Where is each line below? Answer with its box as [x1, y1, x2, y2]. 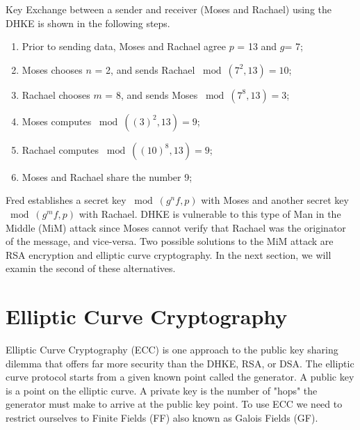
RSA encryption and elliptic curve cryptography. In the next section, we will [6, 247, 332, 262]
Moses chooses [22, 62, 83, 77]
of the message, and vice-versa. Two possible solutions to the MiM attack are [6, 234, 334, 248]
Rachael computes [22, 142, 99, 157]
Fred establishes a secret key [6, 193, 126, 207]
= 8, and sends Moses [105, 87, 198, 102]
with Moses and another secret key [201, 193, 349, 207]
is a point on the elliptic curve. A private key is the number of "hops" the [6, 383, 318, 397]
